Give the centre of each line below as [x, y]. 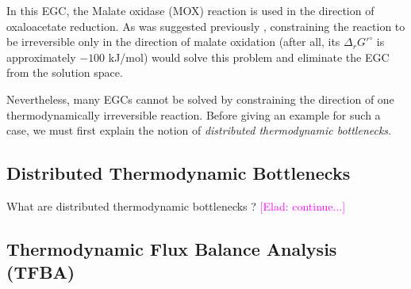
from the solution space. [65, 72]
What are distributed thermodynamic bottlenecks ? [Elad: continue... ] [176, 205]
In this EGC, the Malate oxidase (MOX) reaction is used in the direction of [190, 10]
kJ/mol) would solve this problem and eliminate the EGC [249, 57]
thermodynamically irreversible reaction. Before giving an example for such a [194, 114]
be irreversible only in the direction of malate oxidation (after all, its [173, 42]
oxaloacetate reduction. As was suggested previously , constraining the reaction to [206, 26]
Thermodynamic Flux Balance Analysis [172, 248]
